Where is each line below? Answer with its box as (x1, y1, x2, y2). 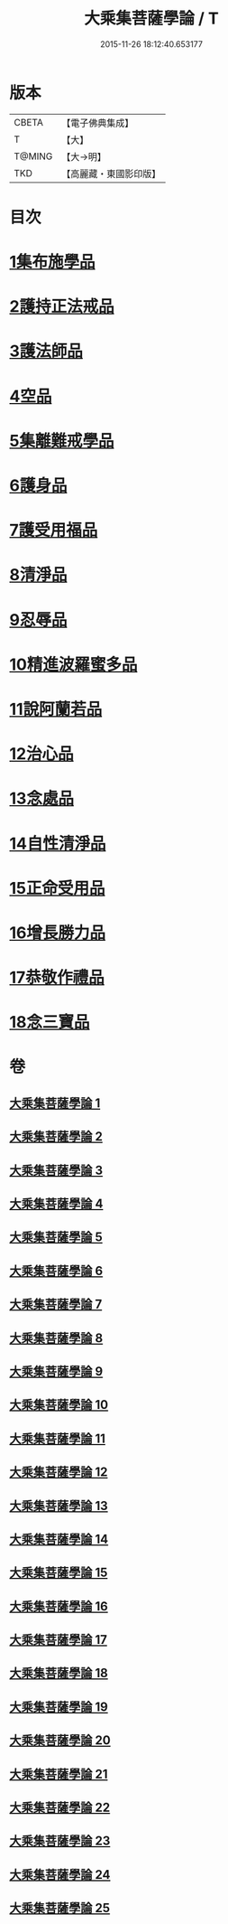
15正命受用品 (9, 878, 105, 898)
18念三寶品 (9, 1012, 90, 1033)
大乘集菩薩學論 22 (9, 1800, 111, 1816)
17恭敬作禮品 (9, 968, 105, 988)
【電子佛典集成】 (61, 117, 134, 129)
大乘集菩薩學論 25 (9, 1901, 111, 1916)
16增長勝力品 (9, 923, 106, 943)
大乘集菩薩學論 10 (9, 1397, 109, 1412)
